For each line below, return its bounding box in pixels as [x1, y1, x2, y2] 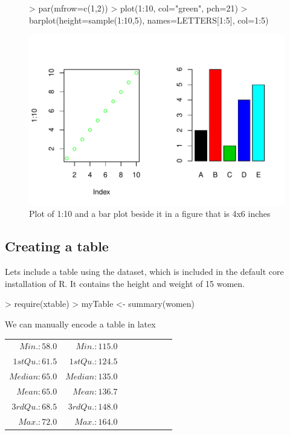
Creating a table [5, 237, 109, 256]
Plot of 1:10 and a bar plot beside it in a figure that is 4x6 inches [29, 207, 271, 220]
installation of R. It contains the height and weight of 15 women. [5, 277, 245, 289]
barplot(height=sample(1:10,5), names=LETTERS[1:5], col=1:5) [29, 13, 269, 26]
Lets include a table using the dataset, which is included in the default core [5, 265, 284, 278]
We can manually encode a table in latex [5, 318, 156, 330]
